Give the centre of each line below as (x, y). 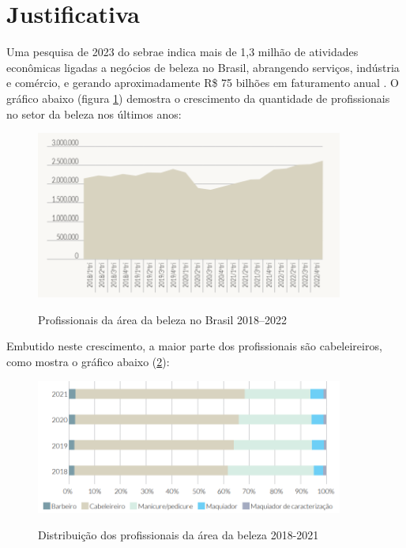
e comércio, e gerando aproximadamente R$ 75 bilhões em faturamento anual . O (203, 83)
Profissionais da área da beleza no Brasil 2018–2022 (163, 319)
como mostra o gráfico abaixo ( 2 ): (88, 361)
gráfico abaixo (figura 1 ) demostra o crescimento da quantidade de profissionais (198, 98)
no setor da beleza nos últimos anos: (94, 113)
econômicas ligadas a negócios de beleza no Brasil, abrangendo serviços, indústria (203, 67)
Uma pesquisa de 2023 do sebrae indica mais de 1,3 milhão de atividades (182, 52)
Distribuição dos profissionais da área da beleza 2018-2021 (179, 535)
